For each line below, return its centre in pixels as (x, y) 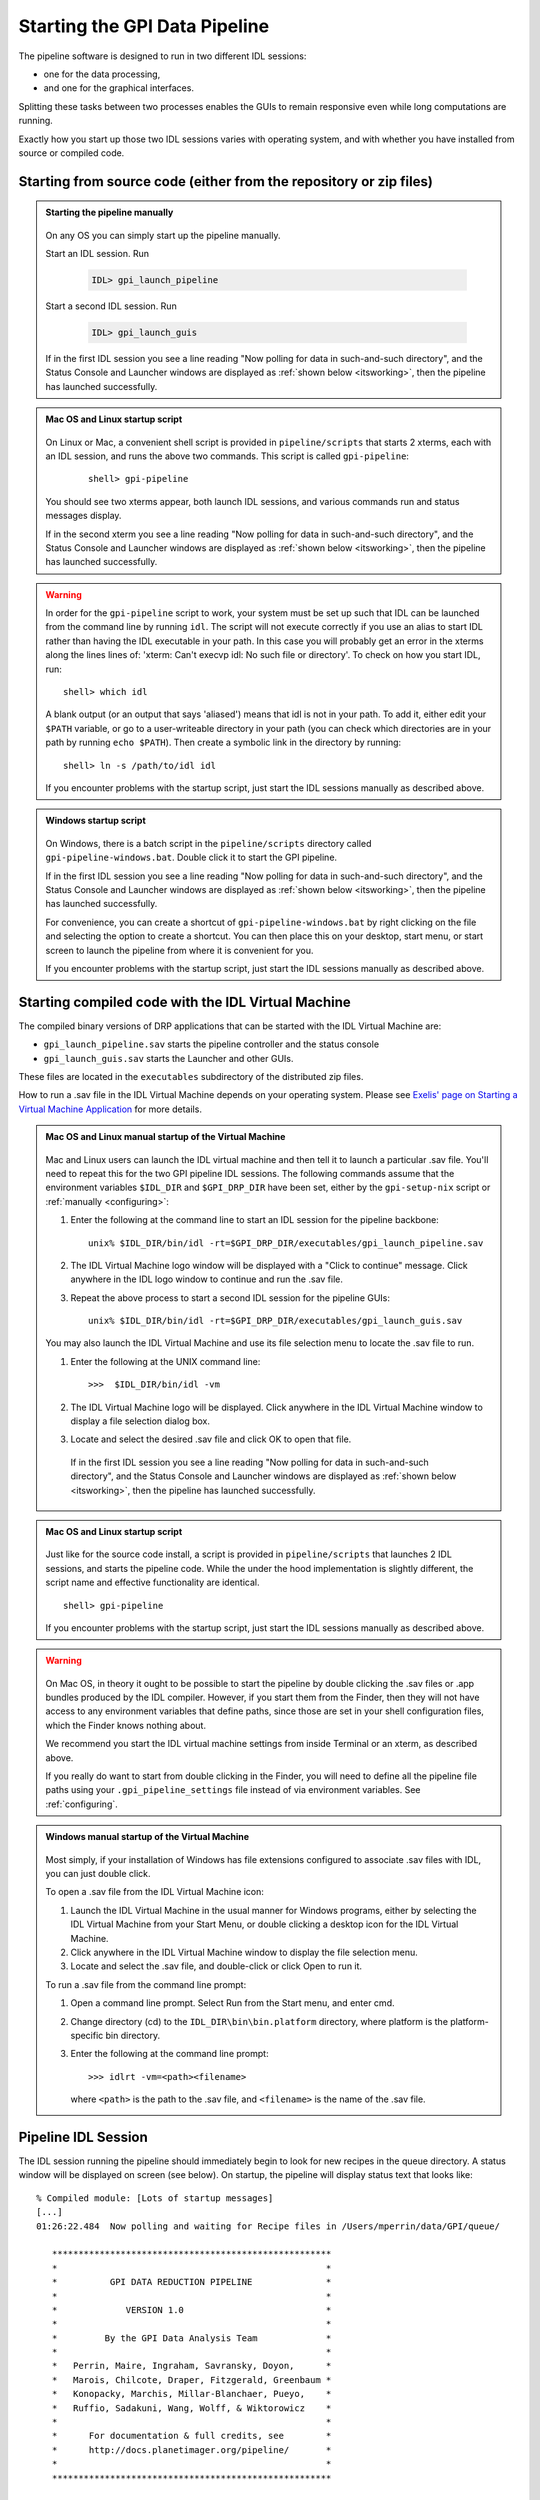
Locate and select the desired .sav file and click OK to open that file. (211, 1439)
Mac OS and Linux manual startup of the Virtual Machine (165, 1137)
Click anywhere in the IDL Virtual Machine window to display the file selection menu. (244, 1952)
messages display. (83, 516)
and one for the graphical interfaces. (119, 88)
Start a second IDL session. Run (111, 306)
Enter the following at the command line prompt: (169, 2054)
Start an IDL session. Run (97, 254)
